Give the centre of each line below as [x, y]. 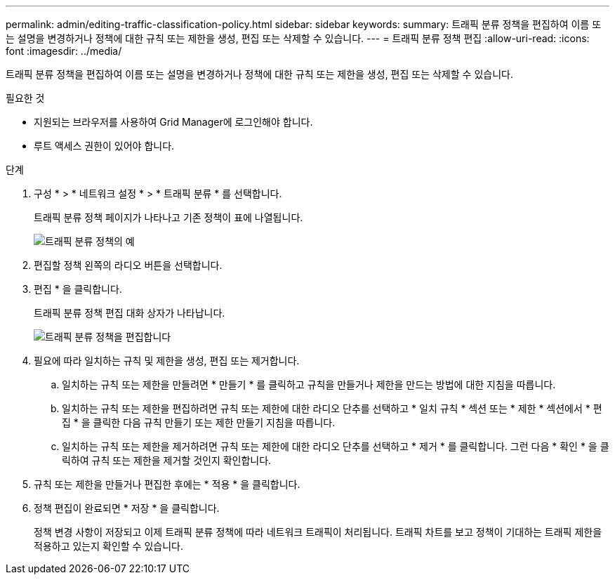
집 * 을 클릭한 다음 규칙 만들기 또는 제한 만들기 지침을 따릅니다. [199, 422]
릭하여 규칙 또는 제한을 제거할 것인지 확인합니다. [167, 460]
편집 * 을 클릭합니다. [78, 289]
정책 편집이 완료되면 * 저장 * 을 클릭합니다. [127, 508]
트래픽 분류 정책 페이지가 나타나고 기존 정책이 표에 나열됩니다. [168, 217]
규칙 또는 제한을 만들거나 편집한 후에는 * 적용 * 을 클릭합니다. [167, 484]
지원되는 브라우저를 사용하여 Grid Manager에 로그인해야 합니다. [173, 122]
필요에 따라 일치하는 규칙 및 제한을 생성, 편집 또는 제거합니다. [167, 361]
